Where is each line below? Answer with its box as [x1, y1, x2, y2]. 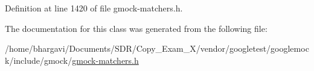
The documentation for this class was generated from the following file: [5, 22, 268, 34]
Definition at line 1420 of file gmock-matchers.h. [5, 2, 183, 14]
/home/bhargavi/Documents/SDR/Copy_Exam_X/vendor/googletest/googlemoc [5, 42, 309, 55]
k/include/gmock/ [5, 54, 72, 66]
